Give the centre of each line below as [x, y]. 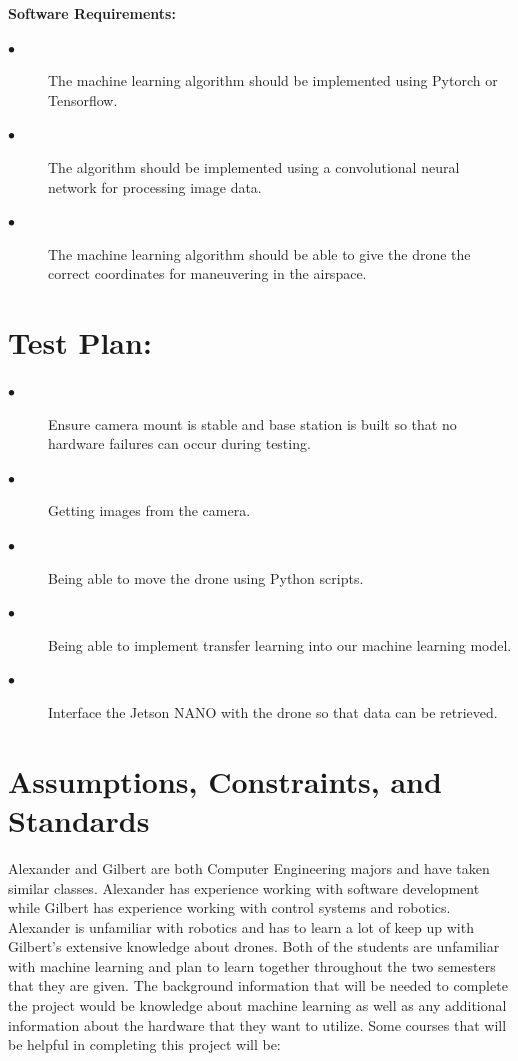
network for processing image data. [155, 186]
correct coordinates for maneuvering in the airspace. [207, 273]
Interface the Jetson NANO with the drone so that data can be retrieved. [273, 712]
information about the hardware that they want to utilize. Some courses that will [257, 1024]
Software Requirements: [92, 13]
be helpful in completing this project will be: [144, 1044]
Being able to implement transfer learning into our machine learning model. [280, 644]
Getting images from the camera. [149, 510]
